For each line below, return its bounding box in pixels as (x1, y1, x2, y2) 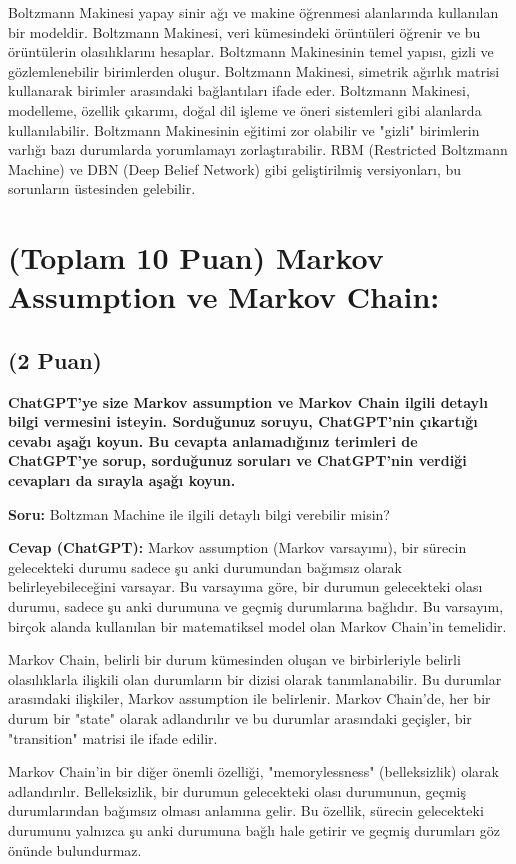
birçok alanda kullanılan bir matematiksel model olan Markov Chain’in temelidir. (8, 615, 507, 636)
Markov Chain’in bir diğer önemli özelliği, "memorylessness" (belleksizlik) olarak (8, 761, 499, 782)
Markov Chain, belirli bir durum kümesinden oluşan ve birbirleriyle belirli (8, 649, 461, 670)
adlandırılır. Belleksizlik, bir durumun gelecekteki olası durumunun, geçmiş (8, 780, 467, 801)
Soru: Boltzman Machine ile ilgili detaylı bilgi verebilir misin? (8, 503, 390, 524)
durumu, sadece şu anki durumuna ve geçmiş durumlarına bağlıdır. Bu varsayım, (8, 596, 504, 617)
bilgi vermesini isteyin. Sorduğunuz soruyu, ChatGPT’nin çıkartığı (8, 411, 478, 432)
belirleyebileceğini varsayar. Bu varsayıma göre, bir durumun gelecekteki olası (8, 576, 483, 597)
